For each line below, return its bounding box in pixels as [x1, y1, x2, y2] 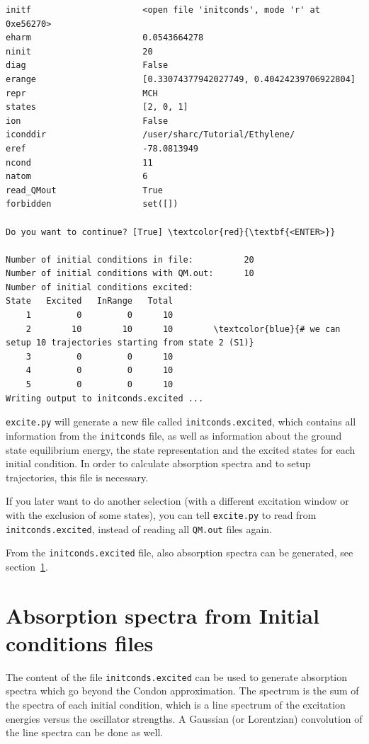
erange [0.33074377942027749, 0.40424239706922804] [6, 74, 356, 84]
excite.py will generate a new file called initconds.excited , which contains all [6, 414, 356, 429]
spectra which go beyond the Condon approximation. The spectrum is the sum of [6, 683, 359, 698]
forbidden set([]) [6, 199, 178, 210]
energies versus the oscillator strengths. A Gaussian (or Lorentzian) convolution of [6, 711, 363, 726]
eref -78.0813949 [6, 143, 199, 154]
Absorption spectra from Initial [6, 600, 319, 629]
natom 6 [6, 171, 148, 182]
